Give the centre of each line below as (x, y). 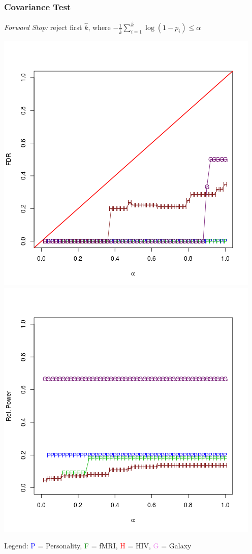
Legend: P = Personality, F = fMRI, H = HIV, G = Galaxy (98, 546)
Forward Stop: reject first (43, 27)
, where (99, 27)
